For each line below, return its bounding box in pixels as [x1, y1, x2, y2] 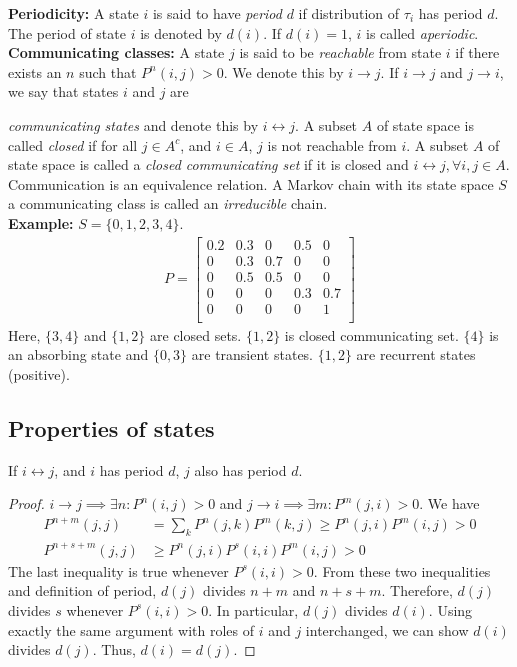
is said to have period [152, 3, 282, 23]
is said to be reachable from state [239, 42, 442, 63]
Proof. [8, 493, 45, 514]
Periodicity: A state [8, 3, 139, 23]
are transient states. [191, 344, 314, 365]
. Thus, [92, 639, 136, 660]
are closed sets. [150, 324, 242, 345]
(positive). [8, 363, 70, 384]
